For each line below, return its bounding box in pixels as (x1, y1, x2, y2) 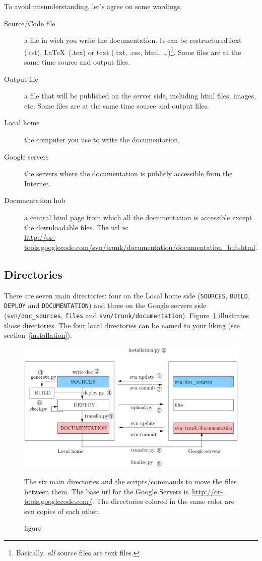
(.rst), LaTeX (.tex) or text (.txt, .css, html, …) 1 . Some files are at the (24, 45, 241, 57)
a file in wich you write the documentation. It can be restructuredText (24, 35, 242, 45)
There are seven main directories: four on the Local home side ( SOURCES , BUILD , (4, 290, 250, 300)
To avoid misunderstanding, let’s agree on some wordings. (4, 1, 182, 11)
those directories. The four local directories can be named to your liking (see (4, 320, 240, 330)
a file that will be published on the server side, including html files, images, (24, 90, 256, 101)
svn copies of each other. (24, 505, 100, 516)
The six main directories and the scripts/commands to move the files (24, 476, 237, 486)
